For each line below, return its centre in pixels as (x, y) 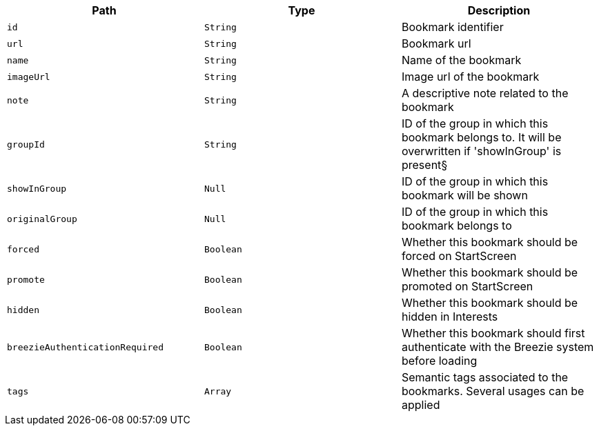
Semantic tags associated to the (485, 377)
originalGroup (42, 219)
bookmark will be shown (464, 195)
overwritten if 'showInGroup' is (481, 151)
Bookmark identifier (452, 27)
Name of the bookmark (461, 60)
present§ (424, 165)
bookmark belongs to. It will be (481, 137)
